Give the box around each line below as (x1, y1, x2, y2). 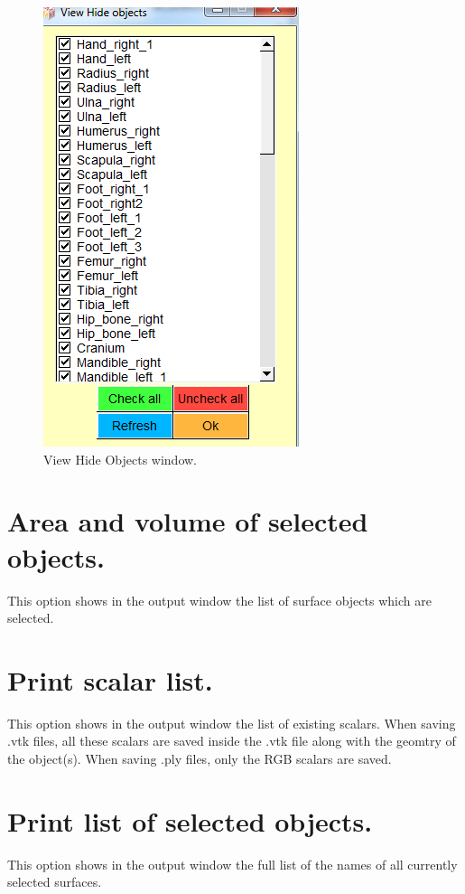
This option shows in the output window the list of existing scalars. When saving (7, 713, 456, 732)
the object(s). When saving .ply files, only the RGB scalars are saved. (7, 749, 392, 767)
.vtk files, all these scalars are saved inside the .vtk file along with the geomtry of (7, 731, 456, 750)
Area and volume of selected (7, 503, 368, 540)
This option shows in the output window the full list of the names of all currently (7, 854, 458, 873)
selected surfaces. (7, 872, 102, 891)
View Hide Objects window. (43, 449, 198, 468)
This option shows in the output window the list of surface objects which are (7, 590, 432, 609)
